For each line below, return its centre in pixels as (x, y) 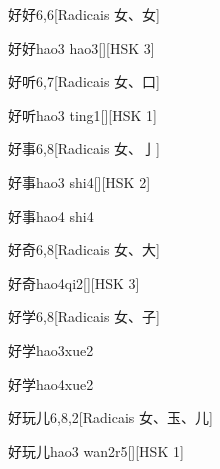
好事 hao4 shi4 (51, 215)
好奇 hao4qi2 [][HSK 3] (74, 282)
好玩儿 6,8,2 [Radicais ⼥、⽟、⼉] (110, 417)
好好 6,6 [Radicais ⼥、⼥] (84, 14)
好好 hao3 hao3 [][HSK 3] (81, 47)
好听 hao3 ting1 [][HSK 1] (82, 114)
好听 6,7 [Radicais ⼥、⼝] (84, 81)
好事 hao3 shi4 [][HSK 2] (79, 181)
